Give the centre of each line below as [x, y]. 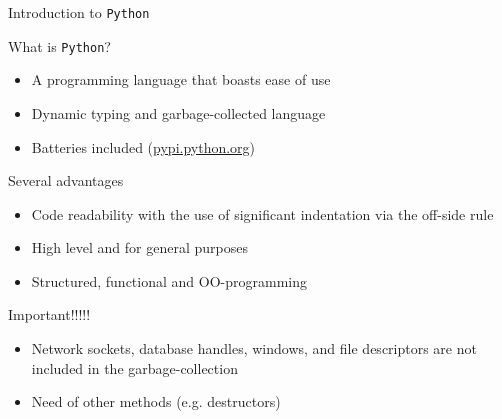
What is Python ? [59, 45]
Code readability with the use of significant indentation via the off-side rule [262, 213]
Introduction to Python [79, 12]
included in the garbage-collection [134, 367]
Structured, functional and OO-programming [169, 280]
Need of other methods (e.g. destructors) [156, 401]
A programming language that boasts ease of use [181, 79]
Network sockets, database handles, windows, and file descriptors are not [254, 348]
